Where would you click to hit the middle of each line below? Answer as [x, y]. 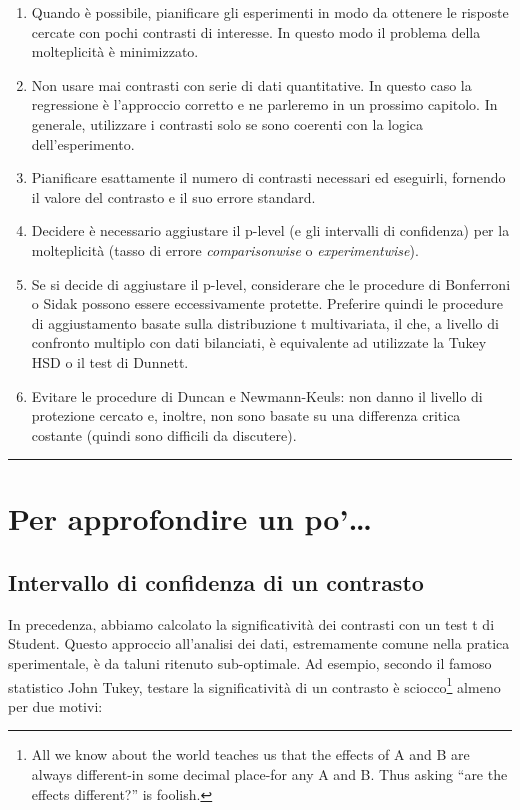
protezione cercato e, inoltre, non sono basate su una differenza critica [246, 415]
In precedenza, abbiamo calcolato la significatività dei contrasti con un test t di [251, 623]
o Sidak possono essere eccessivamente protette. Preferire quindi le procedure [267, 303]
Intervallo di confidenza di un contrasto [216, 582]
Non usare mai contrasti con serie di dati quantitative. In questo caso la [251, 84]
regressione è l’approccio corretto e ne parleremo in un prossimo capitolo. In [264, 104]
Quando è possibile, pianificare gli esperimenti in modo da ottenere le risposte [270, 12]
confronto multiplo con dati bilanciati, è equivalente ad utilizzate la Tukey [259, 342]
